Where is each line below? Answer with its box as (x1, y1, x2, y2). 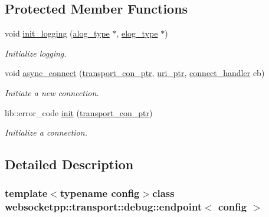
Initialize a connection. (5, 126, 87, 139)
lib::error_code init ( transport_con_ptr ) (5, 106, 153, 119)
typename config (60, 186, 140, 200)
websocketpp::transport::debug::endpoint (5, 199, 202, 214)
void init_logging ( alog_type (5, 27, 110, 40)
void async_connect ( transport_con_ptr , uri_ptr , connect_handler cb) (5, 67, 265, 79)
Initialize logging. (5, 47, 67, 59)
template (5, 186, 48, 200)
